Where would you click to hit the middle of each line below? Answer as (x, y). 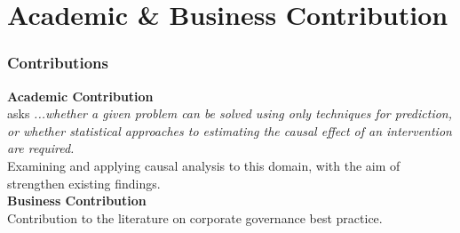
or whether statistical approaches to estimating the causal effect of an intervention (230, 130)
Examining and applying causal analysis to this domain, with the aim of (204, 165)
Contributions (58, 63)
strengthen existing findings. (84, 183)
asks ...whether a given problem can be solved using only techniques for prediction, (230, 113)
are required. (41, 148)
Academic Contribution (80, 96)
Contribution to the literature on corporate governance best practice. (195, 217)
